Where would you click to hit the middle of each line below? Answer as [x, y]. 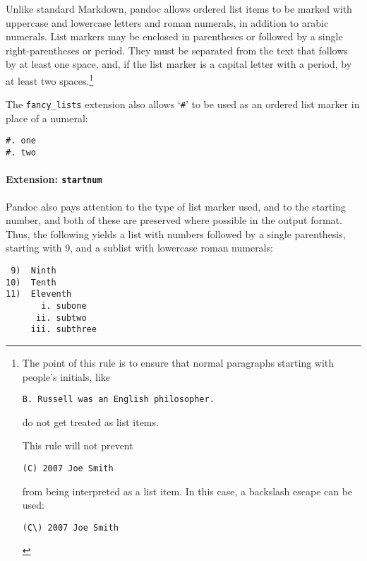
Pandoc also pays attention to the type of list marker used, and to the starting [176, 206]
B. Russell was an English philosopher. [118, 400]
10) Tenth [31, 282]
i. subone [64, 306]
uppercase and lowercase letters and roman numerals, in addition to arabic [167, 22]
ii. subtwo [61, 318]
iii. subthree [64, 330]
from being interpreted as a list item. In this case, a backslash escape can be [187, 491]
